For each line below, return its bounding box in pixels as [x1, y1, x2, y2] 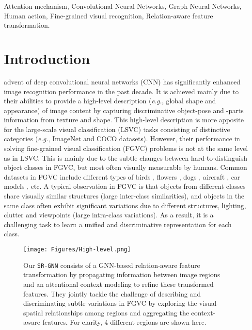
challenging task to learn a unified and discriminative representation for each [4, 219, 232, 229]
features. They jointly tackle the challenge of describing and [23, 288, 201, 298]
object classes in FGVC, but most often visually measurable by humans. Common [4, 162, 247, 172]
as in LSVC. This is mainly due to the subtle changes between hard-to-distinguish [4, 152, 248, 163]
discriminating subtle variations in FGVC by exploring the [23, 298, 197, 308]
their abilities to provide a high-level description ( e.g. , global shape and [4, 96, 216, 106]
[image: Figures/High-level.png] [23, 246, 131, 253]
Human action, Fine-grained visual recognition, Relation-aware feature [4, 10, 213, 20]
